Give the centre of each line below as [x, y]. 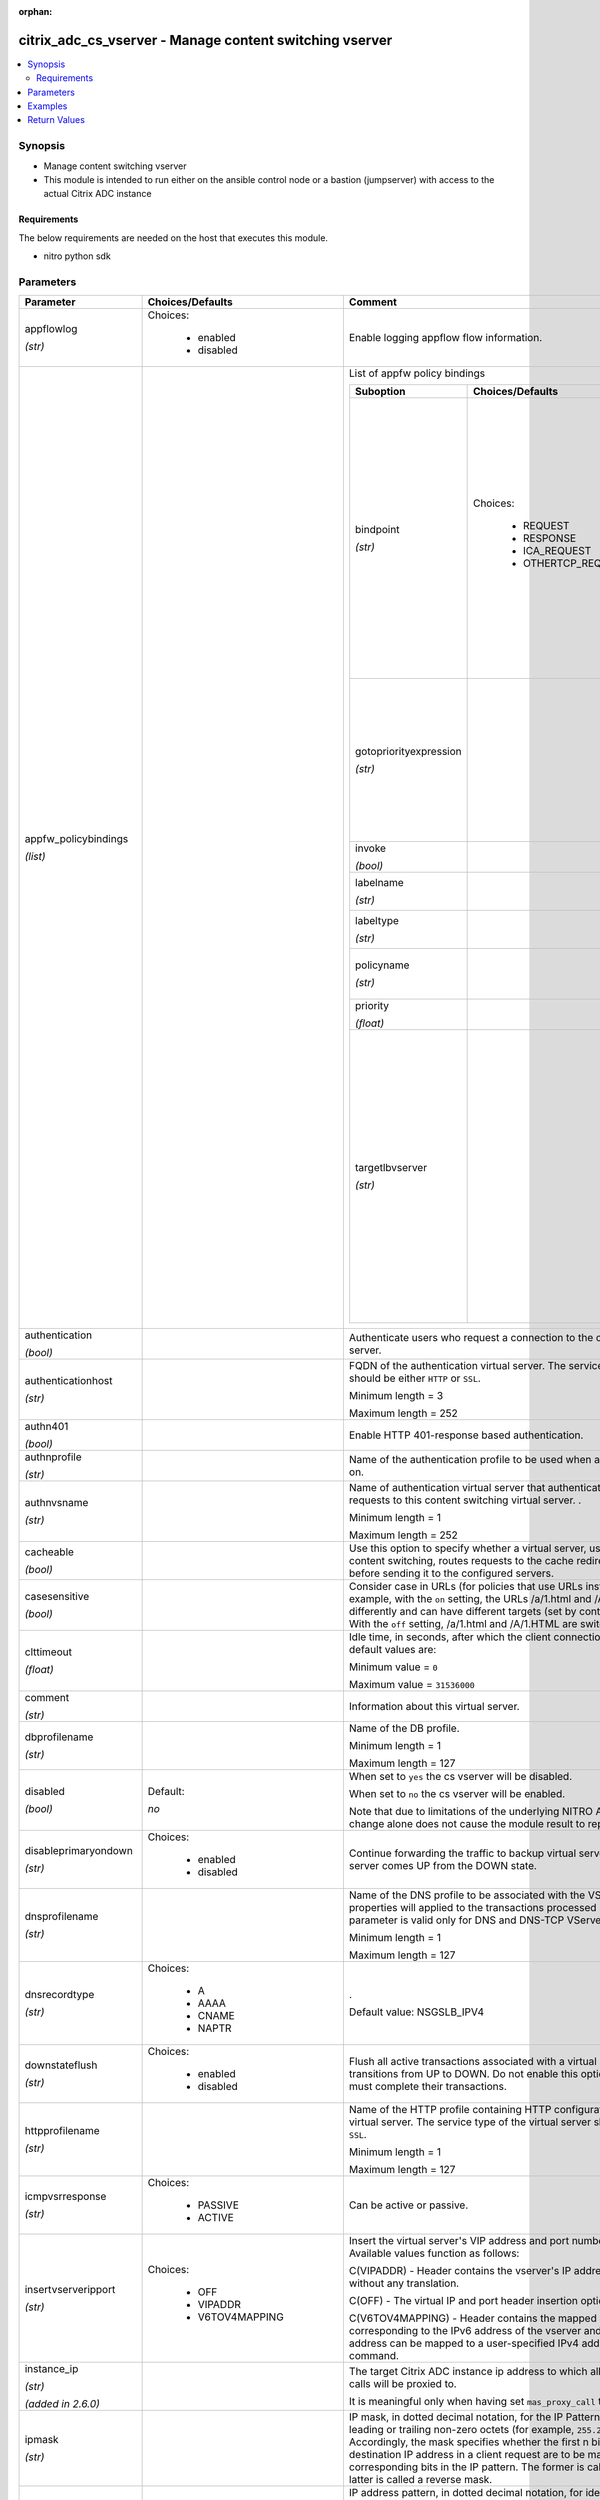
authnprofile [53, 1457]
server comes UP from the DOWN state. [442, 1866]
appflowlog [51, 329]
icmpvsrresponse [65, 2197]
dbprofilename [59, 1737]
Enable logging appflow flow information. [445, 338]
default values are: [392, 1650]
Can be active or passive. [408, 2205]
